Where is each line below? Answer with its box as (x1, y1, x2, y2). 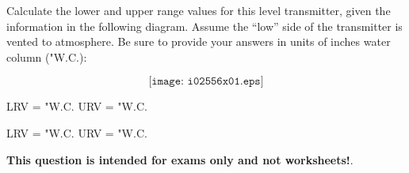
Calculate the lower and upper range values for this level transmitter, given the (6, 2, 391, 18)
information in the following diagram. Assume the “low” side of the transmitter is (6, 17, 403, 34)
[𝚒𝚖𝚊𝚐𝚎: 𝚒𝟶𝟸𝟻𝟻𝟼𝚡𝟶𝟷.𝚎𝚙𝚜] (148, 76, 264, 88)
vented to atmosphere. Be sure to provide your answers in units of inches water (6, 33, 391, 50)
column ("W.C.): (6, 48, 87, 65)
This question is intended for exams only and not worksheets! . (6, 151, 354, 167)
